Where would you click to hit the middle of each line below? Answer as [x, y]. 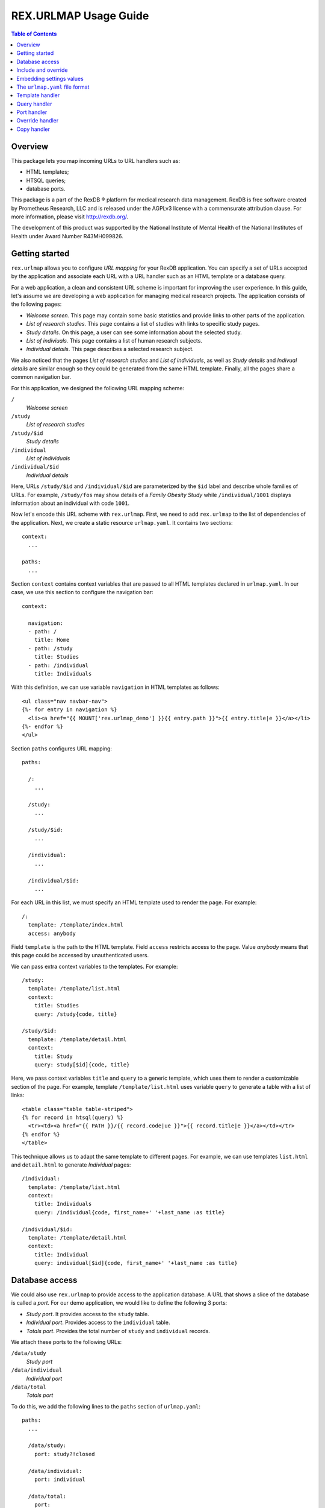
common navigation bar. [41, 377]
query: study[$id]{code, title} [82, 1064]
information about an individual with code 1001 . [70, 503]
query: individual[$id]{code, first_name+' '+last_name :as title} [136, 1263]
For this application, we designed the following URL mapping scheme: [98, 388]
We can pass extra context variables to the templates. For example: [94, 966]
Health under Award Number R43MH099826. [67, 236]
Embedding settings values [50, 78]
